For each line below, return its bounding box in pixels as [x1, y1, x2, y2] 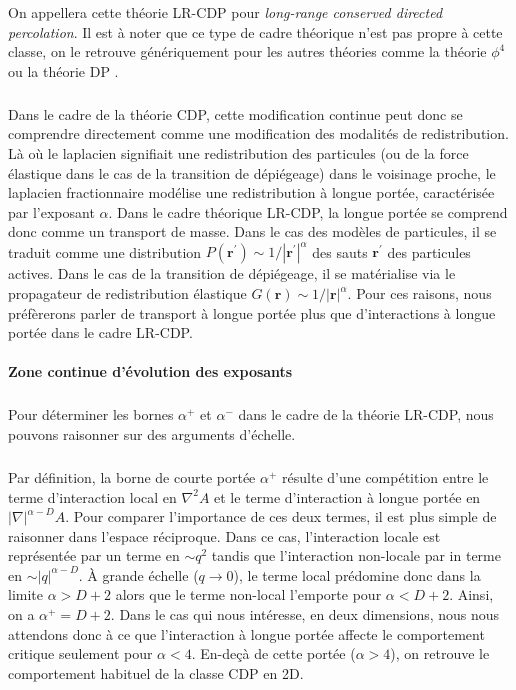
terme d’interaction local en [8, 486, 177, 507]
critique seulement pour [8, 643, 153, 664]
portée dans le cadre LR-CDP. [8, 322, 193, 343]
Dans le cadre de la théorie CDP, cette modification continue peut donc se [8, 103, 463, 124]
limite [8, 584, 43, 605]
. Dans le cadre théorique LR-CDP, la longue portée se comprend [108, 201, 508, 222]
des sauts [312, 241, 368, 262]
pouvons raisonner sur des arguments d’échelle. [8, 423, 296, 444]
